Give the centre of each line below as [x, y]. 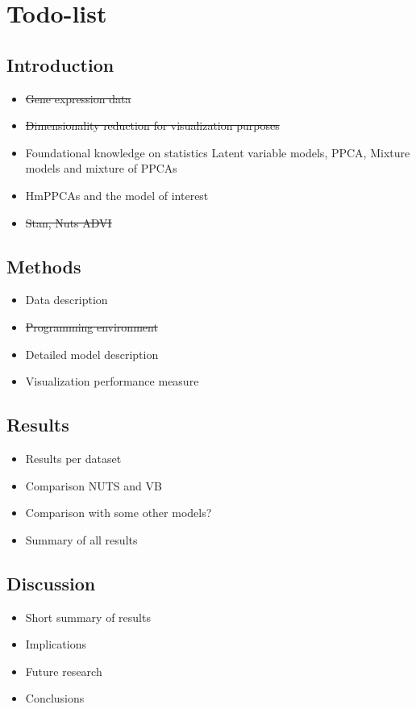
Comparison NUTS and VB [94, 485]
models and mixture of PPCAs [101, 168]
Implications [56, 644]
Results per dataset [73, 458]
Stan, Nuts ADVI [69, 222]
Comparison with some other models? [119, 513]
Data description [67, 300]
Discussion [51, 583]
